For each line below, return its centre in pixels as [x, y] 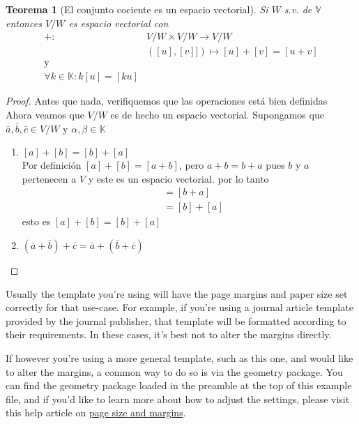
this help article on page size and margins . [96, 412]
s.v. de [298, 9]
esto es [36, 221]
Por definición [52, 165]
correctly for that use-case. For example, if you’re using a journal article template [179, 307]
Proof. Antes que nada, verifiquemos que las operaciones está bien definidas [167, 101]
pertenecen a [49, 178]
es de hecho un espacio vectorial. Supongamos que [217, 114]
